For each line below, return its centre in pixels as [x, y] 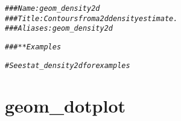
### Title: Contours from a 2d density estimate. [91, 18]
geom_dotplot [65, 106]
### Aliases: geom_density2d [59, 29]
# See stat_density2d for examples [68, 65]
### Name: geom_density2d [52, 8]
